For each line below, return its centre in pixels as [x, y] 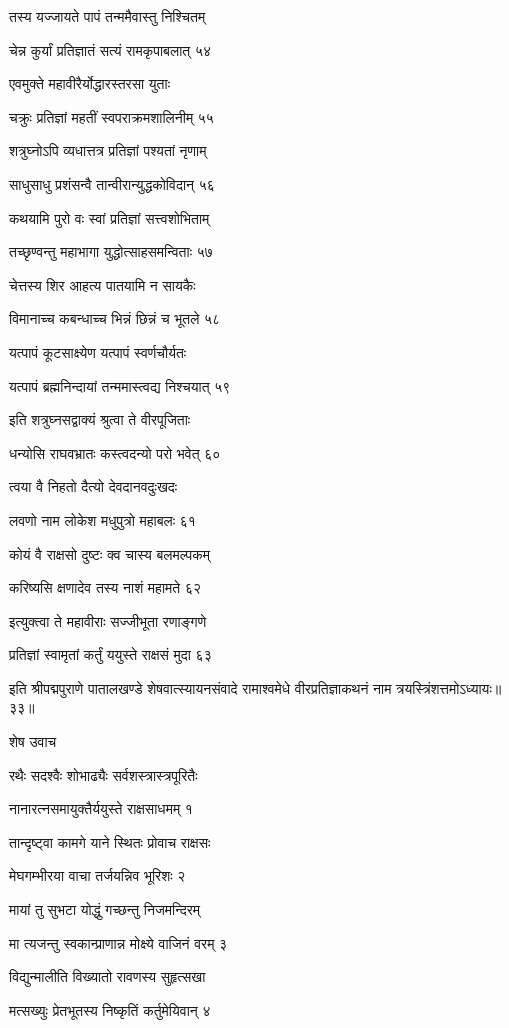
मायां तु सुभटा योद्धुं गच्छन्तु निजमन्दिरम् [105, 909]
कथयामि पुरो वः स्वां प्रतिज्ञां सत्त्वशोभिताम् [109, 217]
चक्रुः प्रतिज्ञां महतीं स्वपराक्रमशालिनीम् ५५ [111, 116]
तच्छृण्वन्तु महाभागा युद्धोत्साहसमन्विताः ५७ [111, 251]
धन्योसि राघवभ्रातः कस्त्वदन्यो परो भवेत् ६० [115, 452]
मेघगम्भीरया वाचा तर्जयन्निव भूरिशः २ [97, 875]
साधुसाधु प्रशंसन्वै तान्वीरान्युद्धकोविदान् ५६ [112, 183]
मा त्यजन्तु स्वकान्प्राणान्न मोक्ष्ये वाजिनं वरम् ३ [118, 942]
